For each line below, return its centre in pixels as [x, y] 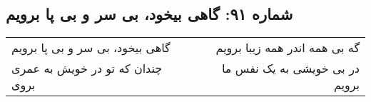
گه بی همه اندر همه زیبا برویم [288, 48]
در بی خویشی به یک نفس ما [290, 68]
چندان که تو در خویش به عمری [87, 68]
